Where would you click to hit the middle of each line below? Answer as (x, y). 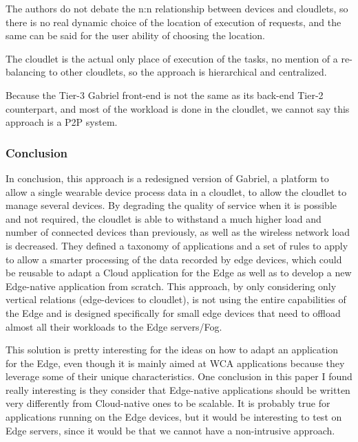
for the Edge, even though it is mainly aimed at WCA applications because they (175, 363)
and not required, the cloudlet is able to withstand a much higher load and (164, 218)
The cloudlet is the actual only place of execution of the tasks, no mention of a (172, 58)
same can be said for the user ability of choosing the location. (135, 35)
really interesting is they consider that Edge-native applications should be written (178, 389)
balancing (26, 72)
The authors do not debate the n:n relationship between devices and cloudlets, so (177, 8)
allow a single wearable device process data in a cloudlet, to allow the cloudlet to (176, 191)
